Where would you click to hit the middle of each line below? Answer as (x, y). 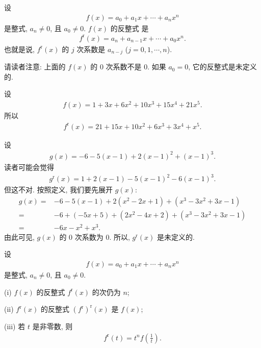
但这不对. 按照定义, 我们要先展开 (59, 190)
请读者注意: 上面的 (35, 67)
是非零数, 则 (53, 326)
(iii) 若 (15, 326)
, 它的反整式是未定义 (223, 67)
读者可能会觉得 (29, 167)
